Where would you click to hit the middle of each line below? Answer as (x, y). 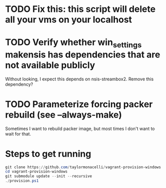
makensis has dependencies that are (83, 54)
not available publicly (50, 65)
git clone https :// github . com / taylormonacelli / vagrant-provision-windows (83, 167)
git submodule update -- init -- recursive (49, 176)
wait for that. (18, 134)
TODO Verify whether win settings (74, 43)
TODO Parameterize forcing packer (79, 104)
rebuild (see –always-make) (64, 115)
